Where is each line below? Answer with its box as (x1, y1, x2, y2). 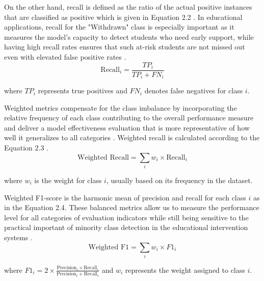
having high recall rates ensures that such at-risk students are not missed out (4, 41, 245, 52)
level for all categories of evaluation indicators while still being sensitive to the (4, 212, 249, 222)
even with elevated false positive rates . (4, 51, 126, 62)
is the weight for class (34, 174, 102, 185)
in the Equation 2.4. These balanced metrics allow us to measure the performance (4, 202, 259, 213)
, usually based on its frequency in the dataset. (106, 174, 253, 185)
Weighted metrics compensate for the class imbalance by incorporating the (4, 102, 237, 113)
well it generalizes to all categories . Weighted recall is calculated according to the (4, 132, 260, 143)
